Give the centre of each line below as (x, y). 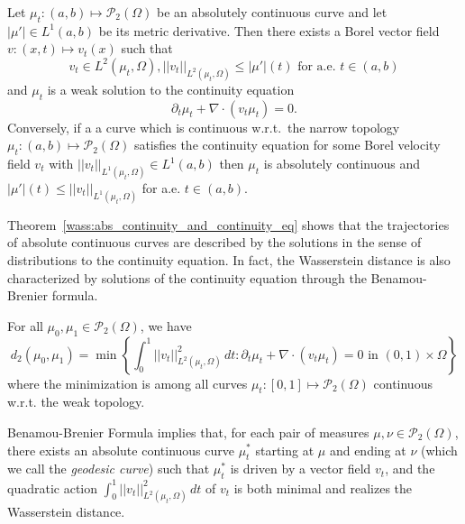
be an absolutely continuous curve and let (272, 12)
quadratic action (53, 487)
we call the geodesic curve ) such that (109, 469)
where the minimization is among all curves (128, 383)
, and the (410, 469)
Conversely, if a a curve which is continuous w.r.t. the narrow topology (204, 127)
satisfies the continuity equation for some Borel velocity (287, 145)
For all (25, 325)
